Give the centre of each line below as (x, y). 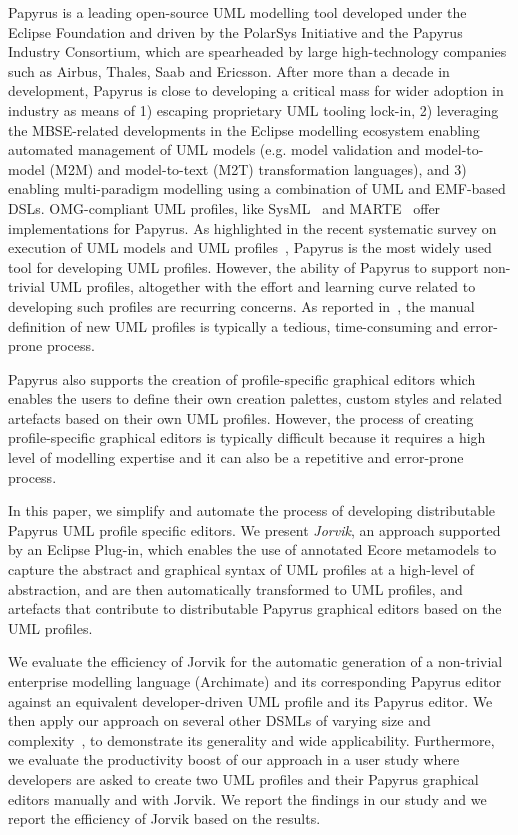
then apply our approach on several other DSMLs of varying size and (219, 720)
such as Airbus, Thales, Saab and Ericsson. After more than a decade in (229, 70)
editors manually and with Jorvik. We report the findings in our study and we (247, 798)
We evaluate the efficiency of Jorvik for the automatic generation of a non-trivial (255, 661)
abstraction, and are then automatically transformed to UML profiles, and (235, 588)
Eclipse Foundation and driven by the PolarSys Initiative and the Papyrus (235, 31)
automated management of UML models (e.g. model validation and (214, 149)
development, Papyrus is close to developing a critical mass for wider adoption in (256, 90)
